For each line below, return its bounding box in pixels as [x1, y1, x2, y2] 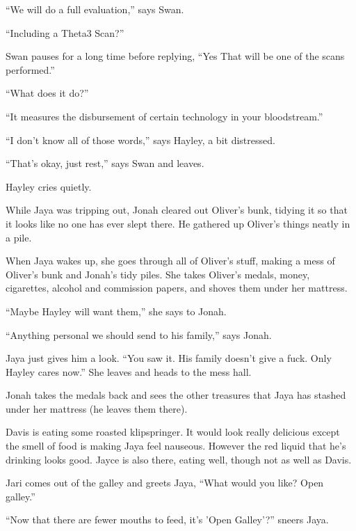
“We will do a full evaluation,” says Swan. [6, 2, 184, 16]
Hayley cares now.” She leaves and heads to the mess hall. [6, 364, 252, 379]
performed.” [6, 62, 55, 77]
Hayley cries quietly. [6, 179, 92, 193]
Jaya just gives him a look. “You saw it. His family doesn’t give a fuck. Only [6, 351, 332, 365]
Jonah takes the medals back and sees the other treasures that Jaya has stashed [6, 388, 346, 402]
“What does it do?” [6, 86, 89, 100]
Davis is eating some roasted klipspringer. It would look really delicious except [6, 425, 340, 439]
